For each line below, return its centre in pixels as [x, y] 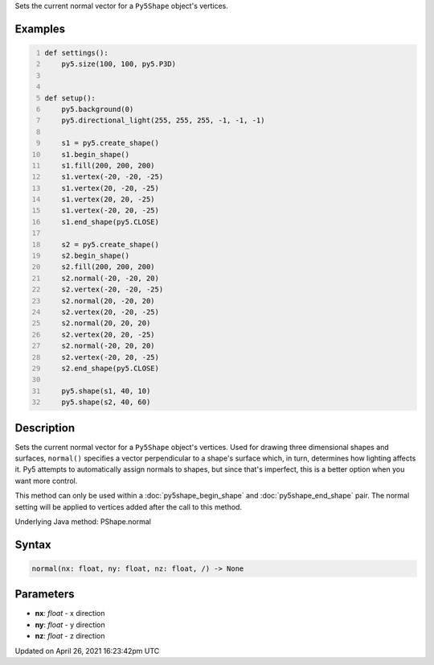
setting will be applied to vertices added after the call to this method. [129, 506]
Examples [40, 29]
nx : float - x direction [70, 613]
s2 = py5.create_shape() [111, 244]
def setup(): [70, 98]
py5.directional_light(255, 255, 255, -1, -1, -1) [163, 120]
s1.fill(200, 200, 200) [108, 165]
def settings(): [76, 53]
